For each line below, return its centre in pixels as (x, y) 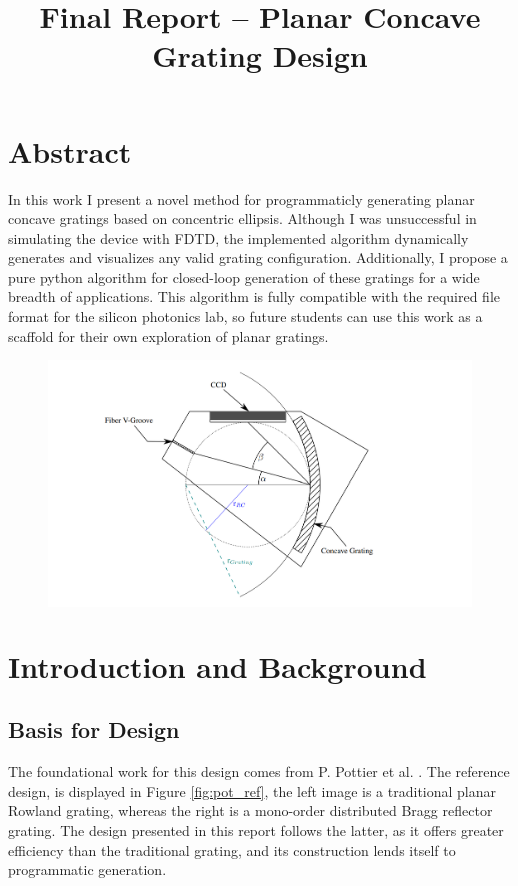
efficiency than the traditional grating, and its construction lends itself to (232, 849)
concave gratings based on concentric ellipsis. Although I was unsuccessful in (242, 218)
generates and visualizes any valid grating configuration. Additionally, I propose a (258, 257)
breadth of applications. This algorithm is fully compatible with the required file (254, 296)
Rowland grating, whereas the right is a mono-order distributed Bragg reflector (250, 810)
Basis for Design (94, 729)
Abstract (70, 150)
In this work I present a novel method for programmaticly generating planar (241, 198)
